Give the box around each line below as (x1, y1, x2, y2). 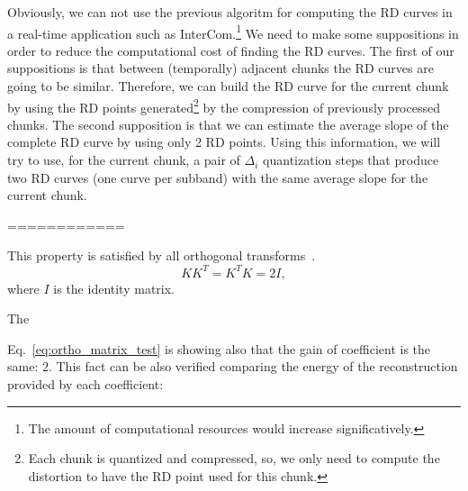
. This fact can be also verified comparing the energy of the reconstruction (48, 357, 458, 376)
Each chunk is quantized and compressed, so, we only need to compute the (28, 449, 440, 468)
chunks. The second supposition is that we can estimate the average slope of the (7, 114, 449, 133)
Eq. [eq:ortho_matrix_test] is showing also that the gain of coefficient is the (7, 339, 431, 358)
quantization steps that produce (263, 150, 439, 169)
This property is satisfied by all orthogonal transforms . (7, 246, 316, 265)
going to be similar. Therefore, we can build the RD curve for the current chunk (7, 77, 449, 95)
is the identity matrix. (53, 278, 175, 297)
